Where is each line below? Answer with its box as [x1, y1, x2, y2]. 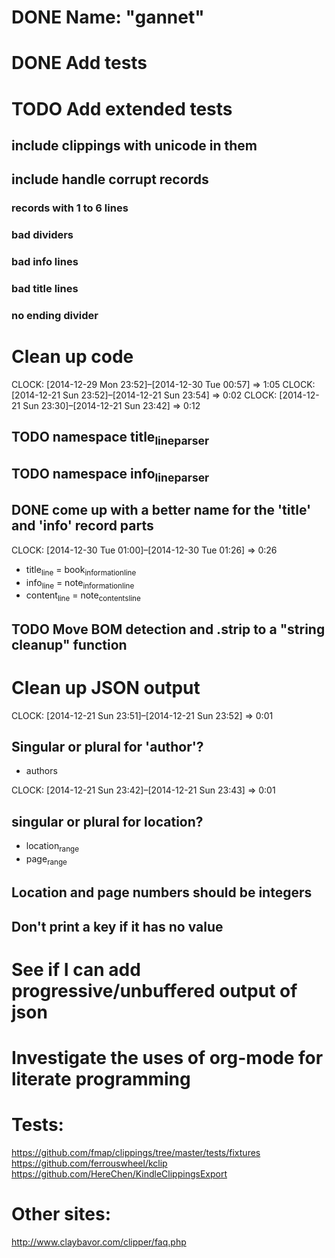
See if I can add [11, 958, 141, 981]
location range [25, 840, 79, 854]
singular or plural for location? [11, 813, 204, 830]
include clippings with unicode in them [11, 137, 258, 154]
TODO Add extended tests [11, 97, 233, 120]
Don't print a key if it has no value [11, 918, 224, 935]
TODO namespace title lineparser [11, 429, 210, 448]
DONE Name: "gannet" [11, 6, 205, 29]
